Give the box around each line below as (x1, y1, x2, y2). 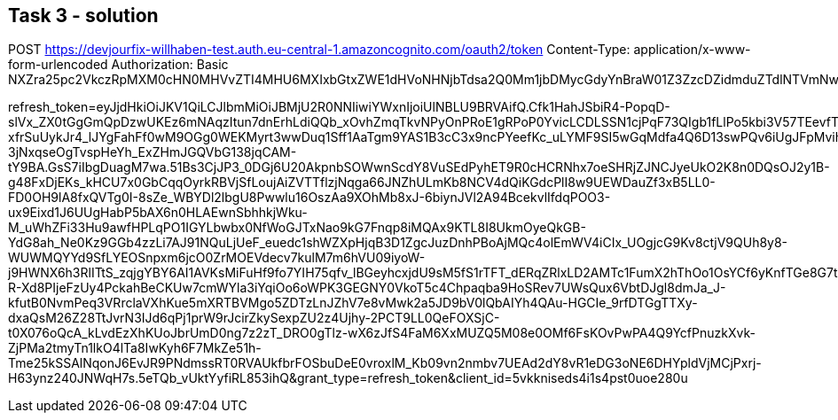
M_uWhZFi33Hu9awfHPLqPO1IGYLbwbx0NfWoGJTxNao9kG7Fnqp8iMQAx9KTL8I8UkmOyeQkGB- (8, 220, 586, 236)
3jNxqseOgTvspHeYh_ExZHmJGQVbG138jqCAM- (8, 144, 297, 160)
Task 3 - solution (8, 4, 159, 27)
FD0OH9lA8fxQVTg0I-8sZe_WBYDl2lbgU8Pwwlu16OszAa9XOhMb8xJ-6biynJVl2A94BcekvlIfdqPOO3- (8, 190, 611, 206)
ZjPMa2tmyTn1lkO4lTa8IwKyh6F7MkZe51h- (8, 340, 262, 356)
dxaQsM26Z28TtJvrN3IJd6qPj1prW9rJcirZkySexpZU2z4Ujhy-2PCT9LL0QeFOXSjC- (8, 310, 500, 326)
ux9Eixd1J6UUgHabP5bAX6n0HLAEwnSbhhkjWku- (8, 205, 308, 221)
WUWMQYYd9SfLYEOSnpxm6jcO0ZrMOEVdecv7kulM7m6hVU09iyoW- (8, 250, 426, 266)
